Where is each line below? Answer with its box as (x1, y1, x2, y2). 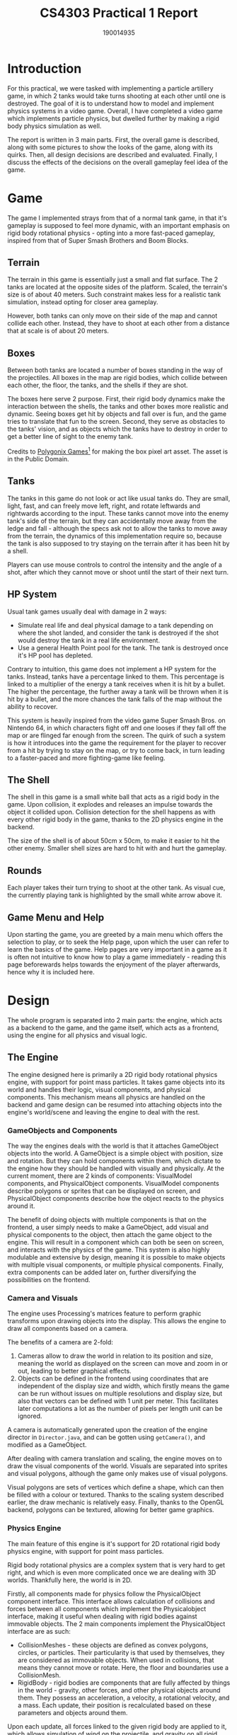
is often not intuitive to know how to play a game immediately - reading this (7, 952, 226, 961)
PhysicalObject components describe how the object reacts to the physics (7, 1194, 224, 1203)
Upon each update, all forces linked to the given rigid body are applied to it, (7, 1722, 227, 1731)
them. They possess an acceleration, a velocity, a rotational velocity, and (17, 1693, 230, 1702)
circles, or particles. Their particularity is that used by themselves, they (17, 1648, 225, 1656)
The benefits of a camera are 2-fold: (7, 1338, 113, 1347)
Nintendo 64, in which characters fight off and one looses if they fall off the (7, 723, 226, 732)
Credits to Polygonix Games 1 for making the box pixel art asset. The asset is (7, 446, 229, 456)
